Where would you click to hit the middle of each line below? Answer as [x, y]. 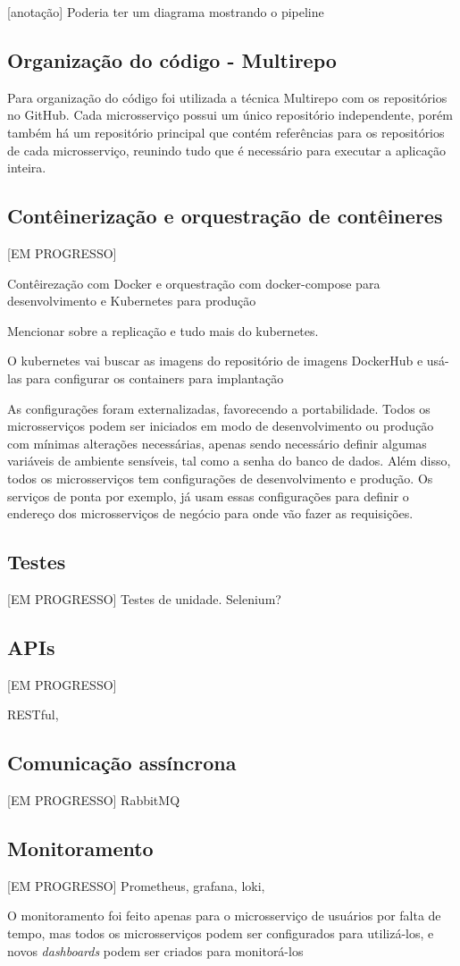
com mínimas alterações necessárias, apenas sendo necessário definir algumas [217, 443]
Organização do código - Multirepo [172, 59]
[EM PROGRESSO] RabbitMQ [94, 800]
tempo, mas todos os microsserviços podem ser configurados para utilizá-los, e [221, 933]
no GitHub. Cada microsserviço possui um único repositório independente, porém [230, 115]
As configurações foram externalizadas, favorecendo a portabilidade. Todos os [219, 408]
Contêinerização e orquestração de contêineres [225, 216]
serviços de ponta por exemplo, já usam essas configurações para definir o [208, 496]
